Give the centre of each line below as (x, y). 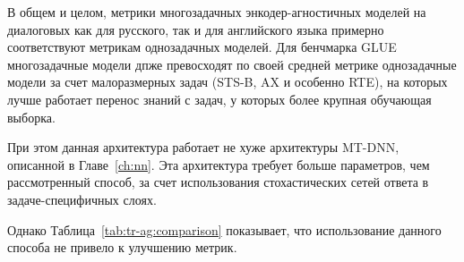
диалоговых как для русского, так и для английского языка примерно (196, 29)
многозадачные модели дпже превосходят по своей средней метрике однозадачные (232, 64)
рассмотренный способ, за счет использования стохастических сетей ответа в (218, 182)
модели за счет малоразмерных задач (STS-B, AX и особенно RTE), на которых (228, 82)
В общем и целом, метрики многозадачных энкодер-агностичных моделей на (217, 12)
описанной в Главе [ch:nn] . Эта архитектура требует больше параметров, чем (219, 164)
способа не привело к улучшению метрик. (122, 247)
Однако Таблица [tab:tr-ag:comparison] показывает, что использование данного (224, 229)
